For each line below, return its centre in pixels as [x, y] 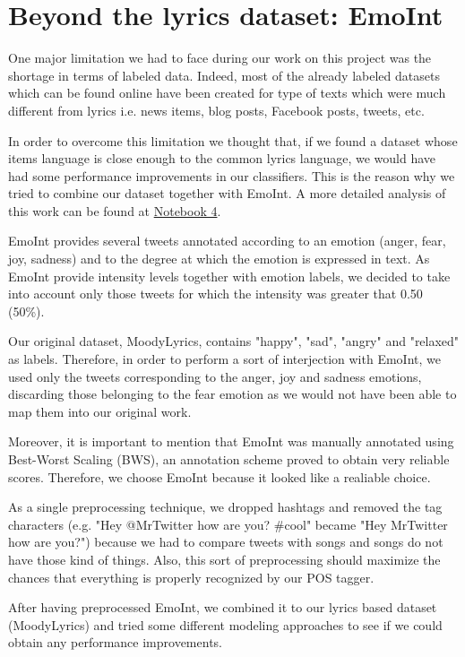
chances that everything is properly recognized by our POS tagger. [191, 577]
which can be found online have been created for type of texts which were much [227, 93]
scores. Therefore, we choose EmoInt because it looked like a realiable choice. [220, 476]
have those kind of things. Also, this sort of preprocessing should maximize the [224, 559]
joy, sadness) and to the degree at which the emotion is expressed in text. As [219, 259]
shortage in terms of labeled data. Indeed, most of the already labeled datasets [224, 75]
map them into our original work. [100, 411]
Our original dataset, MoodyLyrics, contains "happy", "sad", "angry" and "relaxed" [234, 341]
